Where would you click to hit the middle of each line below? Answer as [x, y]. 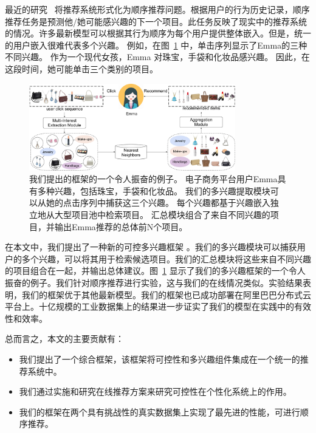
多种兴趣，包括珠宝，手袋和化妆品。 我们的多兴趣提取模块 [154, 190]
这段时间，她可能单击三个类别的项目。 [81, 68]
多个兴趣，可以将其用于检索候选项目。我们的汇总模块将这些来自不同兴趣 [166, 258]
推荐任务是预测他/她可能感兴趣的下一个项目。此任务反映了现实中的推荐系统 [156, 21]
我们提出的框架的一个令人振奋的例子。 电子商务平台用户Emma [153, 179]
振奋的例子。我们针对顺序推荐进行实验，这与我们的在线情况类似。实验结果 [154, 282]
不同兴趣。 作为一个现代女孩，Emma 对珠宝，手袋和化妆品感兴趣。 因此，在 [157, 57]
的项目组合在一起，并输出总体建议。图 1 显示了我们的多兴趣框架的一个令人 [155, 271]
